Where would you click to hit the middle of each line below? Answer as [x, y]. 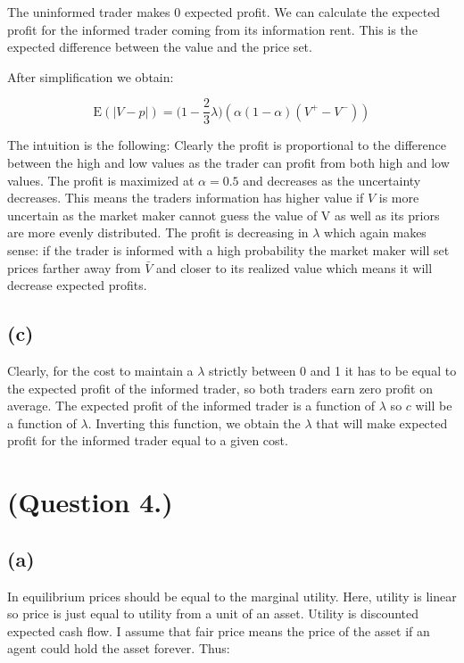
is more [399, 198]
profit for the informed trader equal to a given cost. [148, 440]
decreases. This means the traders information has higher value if [186, 198]
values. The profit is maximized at [101, 180]
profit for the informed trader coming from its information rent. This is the [212, 29]
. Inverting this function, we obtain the [194, 423]
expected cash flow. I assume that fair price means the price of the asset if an [219, 630]
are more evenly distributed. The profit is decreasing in [158, 232]
